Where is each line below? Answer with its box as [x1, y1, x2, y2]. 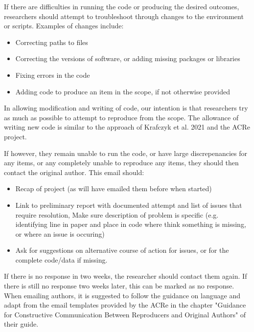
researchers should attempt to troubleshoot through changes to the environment [4, 11, 244, 21]
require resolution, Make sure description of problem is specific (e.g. [15, 209, 219, 220]
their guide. [4, 319, 39, 329]
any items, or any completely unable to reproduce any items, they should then [4, 157, 239, 168]
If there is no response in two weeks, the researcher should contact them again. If [4, 271, 247, 281]
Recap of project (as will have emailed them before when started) [15, 183, 212, 194]
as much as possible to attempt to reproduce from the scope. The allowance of [4, 112, 239, 122]
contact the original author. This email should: [4, 167, 144, 177]
